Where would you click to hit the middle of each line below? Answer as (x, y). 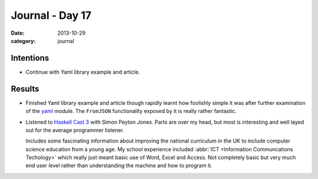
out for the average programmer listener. (75, 130)
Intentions (30, 58)
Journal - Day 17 (51, 15)
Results (25, 89)
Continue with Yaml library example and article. (83, 72)
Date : (18, 33)
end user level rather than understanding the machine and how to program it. (119, 165)
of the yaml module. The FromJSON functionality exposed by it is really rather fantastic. (131, 111)
